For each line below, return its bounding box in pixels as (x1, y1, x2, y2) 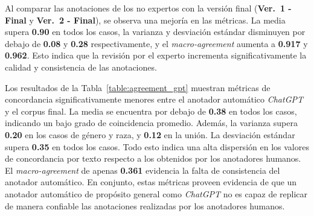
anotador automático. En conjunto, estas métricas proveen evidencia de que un (5, 176, 297, 188)
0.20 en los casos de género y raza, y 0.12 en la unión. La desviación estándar (5, 128, 295, 141)
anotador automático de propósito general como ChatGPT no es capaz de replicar (5, 187, 308, 200)
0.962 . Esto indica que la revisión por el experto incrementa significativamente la (5, 49, 307, 62)
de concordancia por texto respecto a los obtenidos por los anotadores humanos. (5, 152, 301, 165)
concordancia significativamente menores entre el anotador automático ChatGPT (5, 93, 304, 106)
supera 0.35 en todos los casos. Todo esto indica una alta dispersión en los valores (5, 140, 309, 153)
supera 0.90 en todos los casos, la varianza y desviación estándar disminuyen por (5, 25, 306, 38)
